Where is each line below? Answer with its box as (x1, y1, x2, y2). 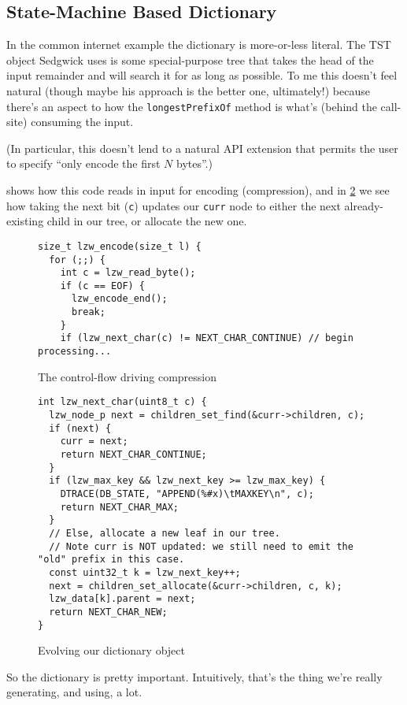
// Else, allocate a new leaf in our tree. (49, 527, 280, 539)
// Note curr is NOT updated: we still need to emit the (49, 540, 353, 552)
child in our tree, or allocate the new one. (46, 213, 247, 229)
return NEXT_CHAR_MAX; (60, 501, 179, 513)
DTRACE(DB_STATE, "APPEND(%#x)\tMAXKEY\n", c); (60, 488, 314, 499)
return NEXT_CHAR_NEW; (49, 606, 168, 618)
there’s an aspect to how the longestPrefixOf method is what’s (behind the (6, 98, 377, 114)
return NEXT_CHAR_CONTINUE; (60, 448, 207, 460)
